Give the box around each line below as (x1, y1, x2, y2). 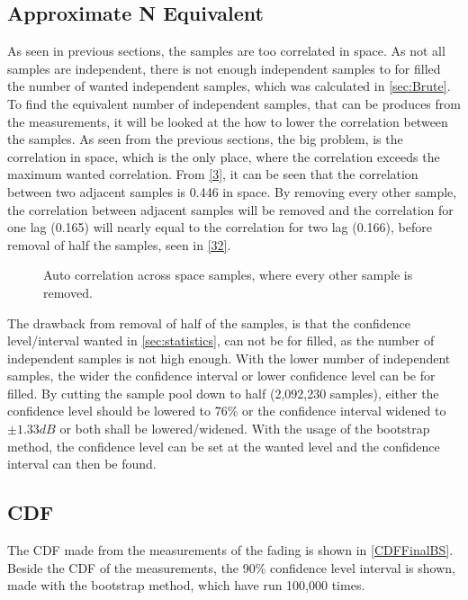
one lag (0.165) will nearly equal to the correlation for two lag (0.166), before (7, 218, 432, 237)
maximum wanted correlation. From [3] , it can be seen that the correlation (7, 165, 418, 184)
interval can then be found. (7, 454, 157, 473)
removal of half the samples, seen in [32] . (7, 235, 231, 254)
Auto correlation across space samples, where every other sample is (43, 265, 413, 284)
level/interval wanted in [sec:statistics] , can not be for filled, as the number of (7, 331, 435, 350)
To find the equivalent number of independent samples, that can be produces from (7, 94, 461, 112)
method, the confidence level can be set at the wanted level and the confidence (7, 436, 440, 455)
